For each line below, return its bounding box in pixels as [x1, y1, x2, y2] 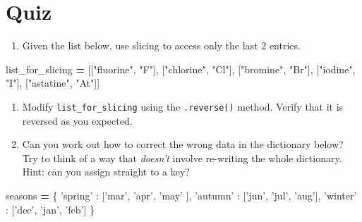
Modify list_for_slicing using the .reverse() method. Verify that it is [22, 99, 344, 113]
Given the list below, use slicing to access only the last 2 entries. [22, 38, 301, 53]
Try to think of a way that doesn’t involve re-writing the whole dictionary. [22, 150, 342, 165]
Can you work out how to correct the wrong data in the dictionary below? [22, 137, 344, 152]
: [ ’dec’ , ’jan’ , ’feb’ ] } [6, 202, 95, 216]
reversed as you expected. [22, 113, 133, 128]
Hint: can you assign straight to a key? [22, 164, 190, 179]
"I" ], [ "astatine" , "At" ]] [6, 75, 100, 90]
